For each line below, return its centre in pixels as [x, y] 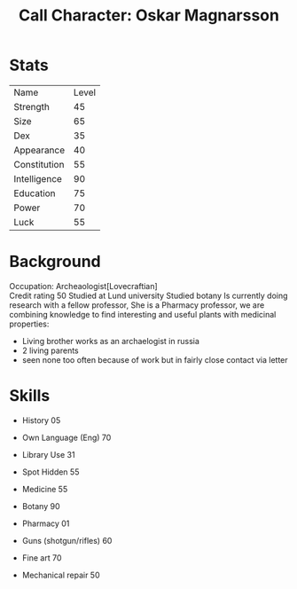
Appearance [39, 150]
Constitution [39, 164]
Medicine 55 [45, 489]
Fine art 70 [42, 558]
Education [35, 193]
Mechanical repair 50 [61, 575]
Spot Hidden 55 [51, 472]
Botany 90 [41, 506]
